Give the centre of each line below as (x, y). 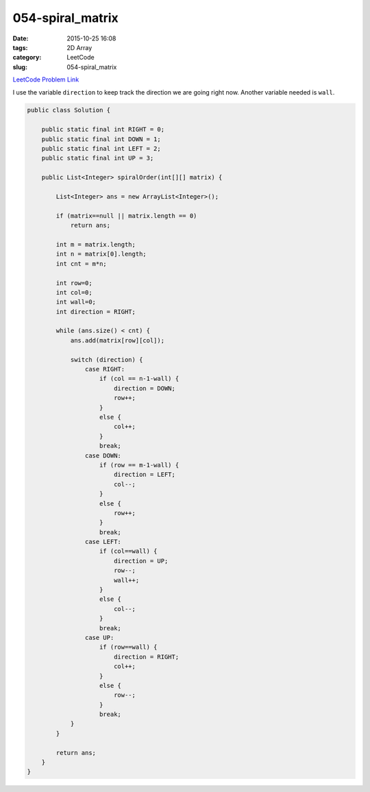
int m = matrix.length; (96, 244)
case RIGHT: (105, 369)
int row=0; (74, 283)
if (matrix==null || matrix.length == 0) (126, 215)
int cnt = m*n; (82, 263)
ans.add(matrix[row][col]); (117, 340)
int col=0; (74, 292)
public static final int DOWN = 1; (101, 139)
